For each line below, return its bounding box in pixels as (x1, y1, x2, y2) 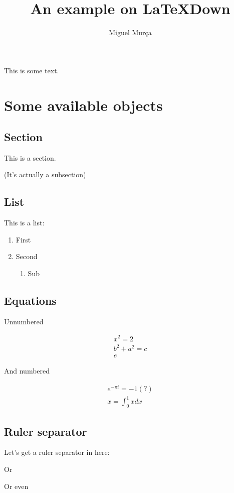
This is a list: (4, 217, 45, 228)
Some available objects (4, 94, 163, 115)
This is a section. (4, 152, 56, 163)
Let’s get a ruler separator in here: (4, 447, 110, 457)
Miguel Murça (109, 27, 152, 38)
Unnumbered (4, 316, 44, 326)
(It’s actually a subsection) (4, 169, 86, 180)
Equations (4, 293, 57, 308)
